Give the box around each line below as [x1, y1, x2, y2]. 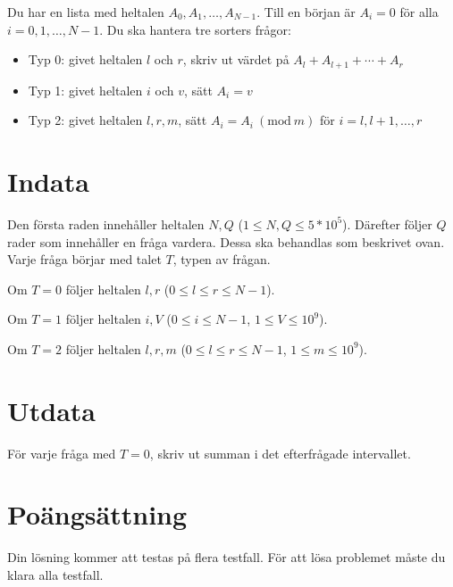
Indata [7, 163, 89, 200]
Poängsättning [7, 496, 188, 533]
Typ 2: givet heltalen [28, 111, 143, 129]
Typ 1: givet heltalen [28, 80, 143, 99]
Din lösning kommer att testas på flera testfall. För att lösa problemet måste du [7, 548, 446, 566]
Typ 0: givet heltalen [28, 50, 143, 69]
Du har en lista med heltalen [7, 3, 164, 21]
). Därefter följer [342, 214, 432, 233]
